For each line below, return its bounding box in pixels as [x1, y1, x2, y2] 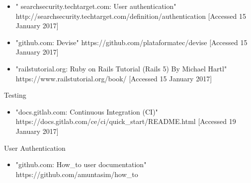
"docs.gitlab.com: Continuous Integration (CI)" [15, 106, 158, 117]
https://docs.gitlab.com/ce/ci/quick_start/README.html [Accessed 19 [15, 116, 236, 126]
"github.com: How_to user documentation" [15, 159, 147, 170]
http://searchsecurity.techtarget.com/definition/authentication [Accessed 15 [15, 10, 246, 21]
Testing [4, 90, 26, 100]
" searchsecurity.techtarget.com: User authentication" [15, 1, 176, 11]
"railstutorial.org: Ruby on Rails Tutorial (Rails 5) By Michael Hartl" [15, 63, 227, 73]
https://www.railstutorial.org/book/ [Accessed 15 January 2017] [15, 73, 212, 83]
